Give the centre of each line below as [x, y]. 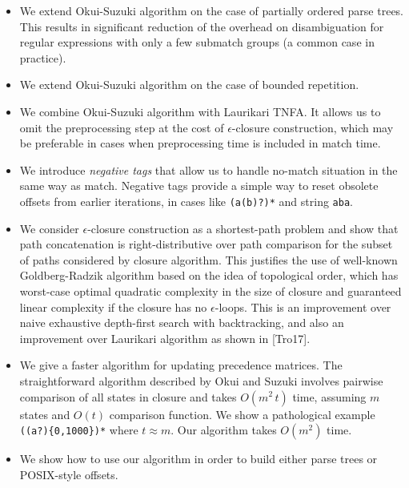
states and [45, 414]
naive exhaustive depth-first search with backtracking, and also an [182, 323]
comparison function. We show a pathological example [242, 414]
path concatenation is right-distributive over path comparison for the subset [206, 244]
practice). [43, 57]
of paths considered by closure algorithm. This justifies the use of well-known [209, 259]
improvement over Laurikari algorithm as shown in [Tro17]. [165, 338]
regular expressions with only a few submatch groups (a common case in [197, 42]
